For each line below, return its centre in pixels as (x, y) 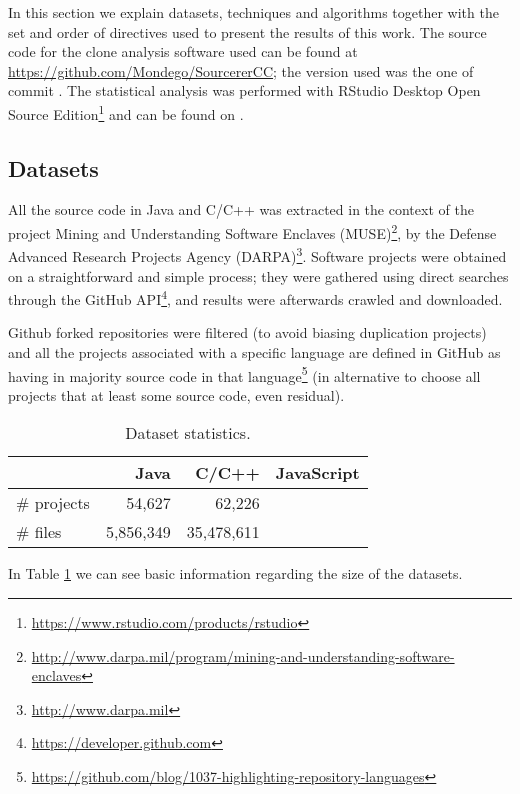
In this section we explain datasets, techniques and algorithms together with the (253, 12)
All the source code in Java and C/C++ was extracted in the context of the (241, 209)
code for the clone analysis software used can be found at (183, 51)
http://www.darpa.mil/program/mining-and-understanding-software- (243, 655)
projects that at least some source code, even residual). (176, 394)
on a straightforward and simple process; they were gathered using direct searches (258, 275)
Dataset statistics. (188, 433)
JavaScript (317, 473)
